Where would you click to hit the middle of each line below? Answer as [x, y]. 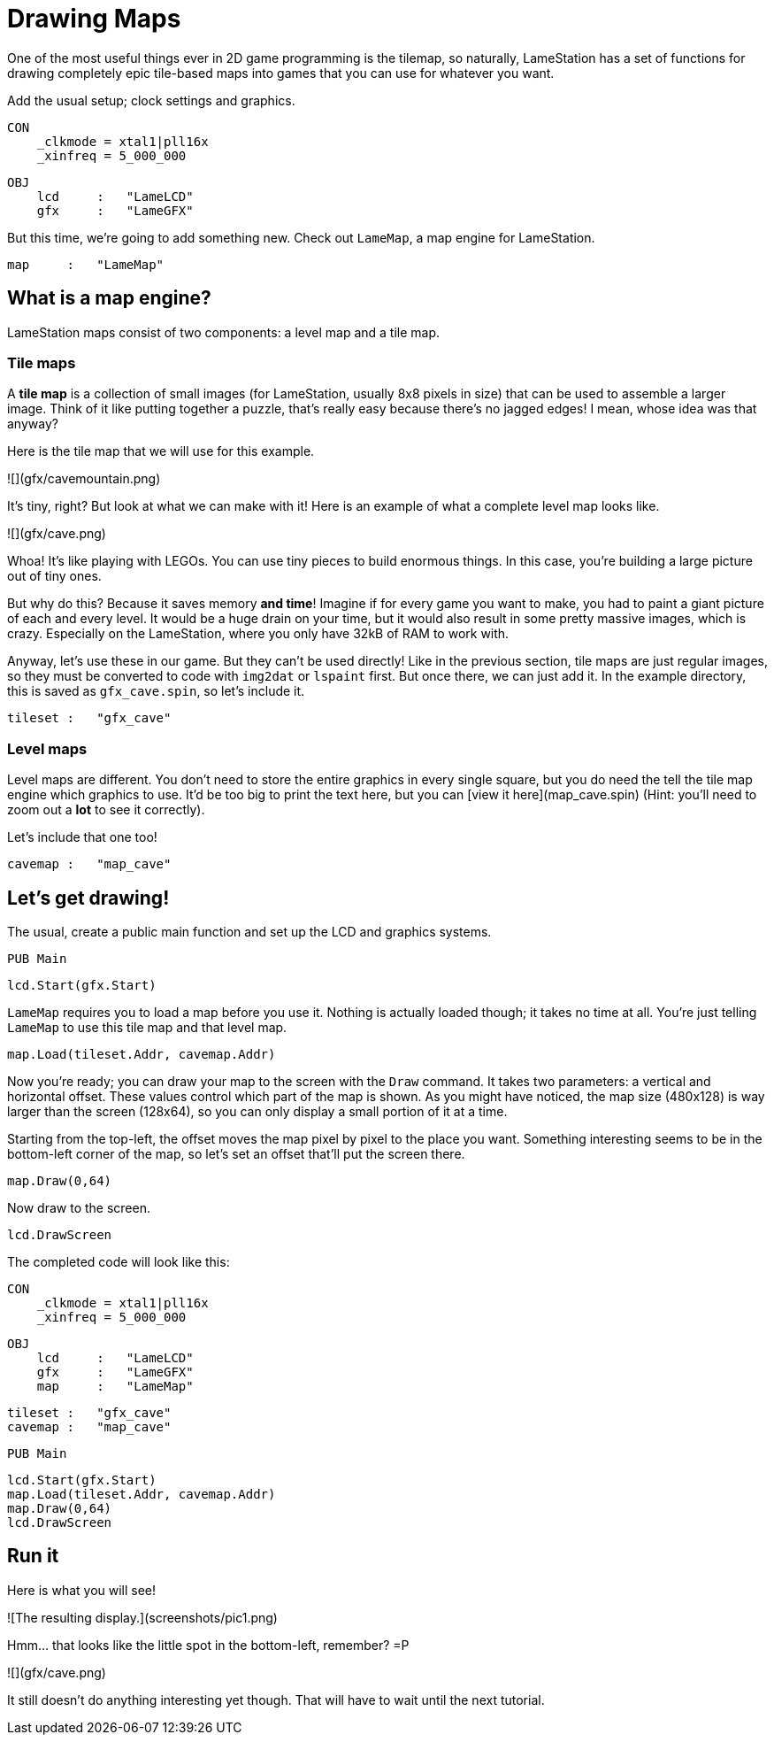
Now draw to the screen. [79, 1207]
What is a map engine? [109, 298]
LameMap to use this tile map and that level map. [147, 1027]
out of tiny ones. [54, 576]
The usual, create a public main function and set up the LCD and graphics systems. [249, 931]
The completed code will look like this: [119, 1261]
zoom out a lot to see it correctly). [106, 810]
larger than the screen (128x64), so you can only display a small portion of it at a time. [257, 1111]
